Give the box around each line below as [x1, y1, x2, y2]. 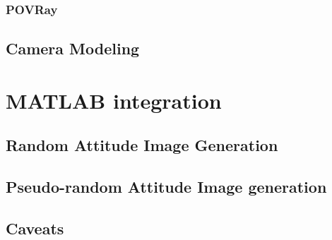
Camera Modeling [6, 37, 140, 59]
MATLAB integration [6, 85, 222, 114]
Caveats [6, 217, 64, 239]
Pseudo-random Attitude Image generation [6, 176, 327, 198]
